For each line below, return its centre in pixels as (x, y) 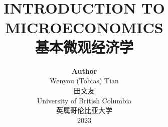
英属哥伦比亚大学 (84, 110)
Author (84, 71)
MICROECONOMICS (84, 27)
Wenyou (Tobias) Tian (84, 81)
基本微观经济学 (84, 46)
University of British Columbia (84, 100)
